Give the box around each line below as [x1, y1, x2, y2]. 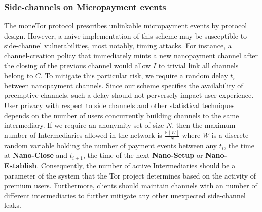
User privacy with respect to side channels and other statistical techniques [4, 99, 235, 110]
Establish [4, 160, 37, 170]
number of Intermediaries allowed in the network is [4, 130, 162, 140]
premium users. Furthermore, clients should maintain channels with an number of [4, 180, 257, 191]
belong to [4, 70, 33, 81]
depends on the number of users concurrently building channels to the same [4, 110, 239, 120]
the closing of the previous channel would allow [4, 60, 151, 70]
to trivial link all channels [158, 60, 239, 70]
